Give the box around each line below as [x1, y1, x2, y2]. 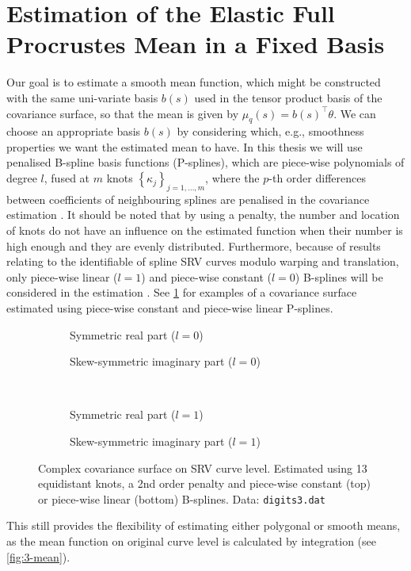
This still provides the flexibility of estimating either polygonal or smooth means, [6, 517, 401, 534]
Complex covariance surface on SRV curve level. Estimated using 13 [38, 459, 367, 476]
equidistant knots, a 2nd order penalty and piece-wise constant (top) [38, 475, 371, 492]
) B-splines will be [295, 268, 383, 285]
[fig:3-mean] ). [6, 548, 70, 565]
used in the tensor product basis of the [194, 89, 382, 105]
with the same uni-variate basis [6, 89, 158, 105]
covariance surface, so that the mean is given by [6, 105, 239, 121]
